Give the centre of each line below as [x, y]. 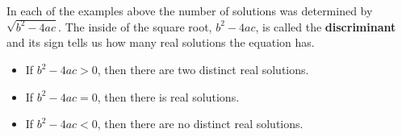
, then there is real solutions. [168, 96]
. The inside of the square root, [135, 26]
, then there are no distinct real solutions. [200, 124]
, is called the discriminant [326, 26]
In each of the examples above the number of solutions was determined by [190, 10]
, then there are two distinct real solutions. [203, 70]
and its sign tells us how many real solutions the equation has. [161, 42]
